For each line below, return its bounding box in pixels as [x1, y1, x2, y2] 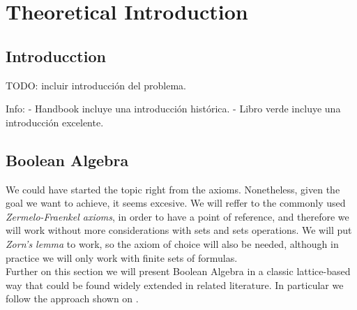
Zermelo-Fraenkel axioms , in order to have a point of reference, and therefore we [6, 209, 349, 223]
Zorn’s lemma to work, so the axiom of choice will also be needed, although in [6, 236, 339, 251]
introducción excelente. [6, 115, 104, 129]
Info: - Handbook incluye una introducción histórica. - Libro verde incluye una [6, 101, 341, 116]
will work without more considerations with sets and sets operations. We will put [6, 223, 352, 237]
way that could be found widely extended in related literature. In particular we [6, 277, 344, 292]
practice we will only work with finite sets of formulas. [6, 250, 238, 265]
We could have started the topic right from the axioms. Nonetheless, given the [6, 182, 340, 196]
